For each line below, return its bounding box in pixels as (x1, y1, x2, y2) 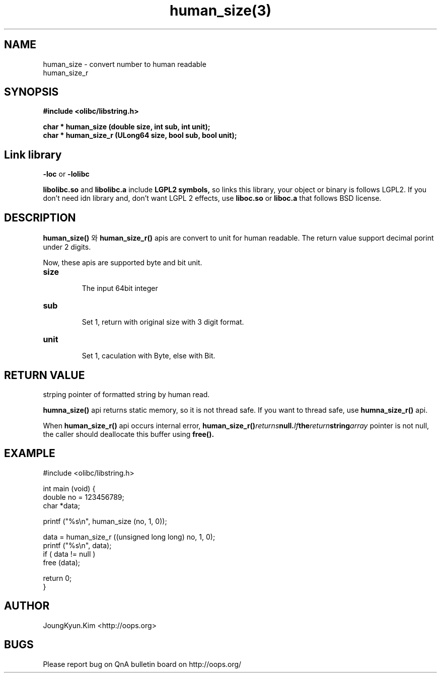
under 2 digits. (43, 243, 91, 252)
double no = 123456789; (43, 492, 124, 501)
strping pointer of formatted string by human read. (43, 390, 210, 399)
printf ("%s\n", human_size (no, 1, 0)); (43, 516, 167, 525)
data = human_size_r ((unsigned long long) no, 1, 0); (43, 532, 215, 541)
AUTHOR (4, 599, 50, 613)
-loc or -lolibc (43, 170, 90, 179)
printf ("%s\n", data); (43, 541, 112, 550)
